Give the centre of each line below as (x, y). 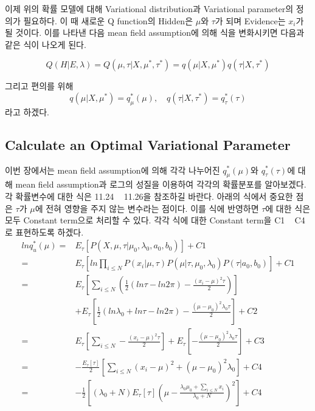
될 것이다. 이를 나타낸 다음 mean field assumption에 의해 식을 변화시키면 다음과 (155, 32)
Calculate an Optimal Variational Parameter (148, 144)
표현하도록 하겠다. (50, 232)
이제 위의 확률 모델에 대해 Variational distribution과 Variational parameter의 (149, 8)
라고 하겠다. (27, 111)
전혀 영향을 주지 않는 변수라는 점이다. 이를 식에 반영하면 (152, 208)
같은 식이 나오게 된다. (46, 44)
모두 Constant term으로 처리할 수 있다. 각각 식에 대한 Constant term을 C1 (145, 220)
